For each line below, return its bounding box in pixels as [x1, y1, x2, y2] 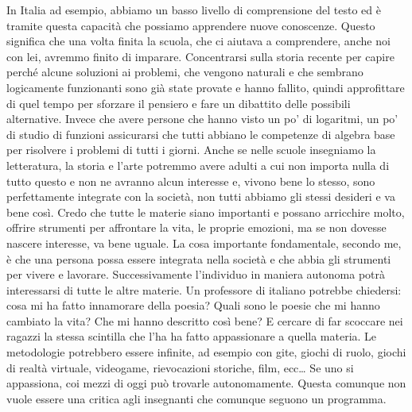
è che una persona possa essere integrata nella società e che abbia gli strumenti [6, 250, 391, 267]
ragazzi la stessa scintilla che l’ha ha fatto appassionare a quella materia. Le [6, 328, 377, 345]
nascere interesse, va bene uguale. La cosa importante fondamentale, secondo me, [6, 234, 402, 251]
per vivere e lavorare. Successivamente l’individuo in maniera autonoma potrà [6, 266, 386, 283]
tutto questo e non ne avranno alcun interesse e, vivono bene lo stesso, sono [6, 172, 375, 189]
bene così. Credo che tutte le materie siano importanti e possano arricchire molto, [6, 203, 405, 220]
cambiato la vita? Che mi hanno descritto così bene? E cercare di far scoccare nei [6, 312, 403, 329]
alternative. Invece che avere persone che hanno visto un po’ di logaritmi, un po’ [6, 110, 398, 127]
